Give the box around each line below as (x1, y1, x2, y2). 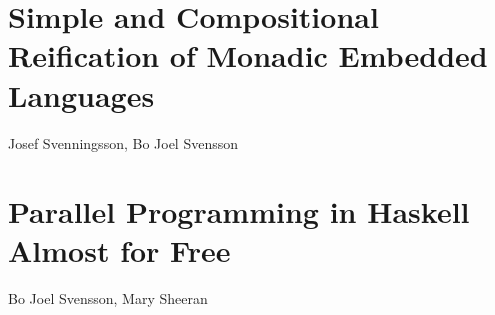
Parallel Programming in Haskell (8, 191, 470, 232)
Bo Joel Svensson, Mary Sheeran (8, 288, 208, 309)
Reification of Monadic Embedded (8, 35, 488, 76)
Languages (8, 74, 155, 115)
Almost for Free (8, 230, 231, 271)
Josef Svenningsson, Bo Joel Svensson (8, 132, 239, 153)
